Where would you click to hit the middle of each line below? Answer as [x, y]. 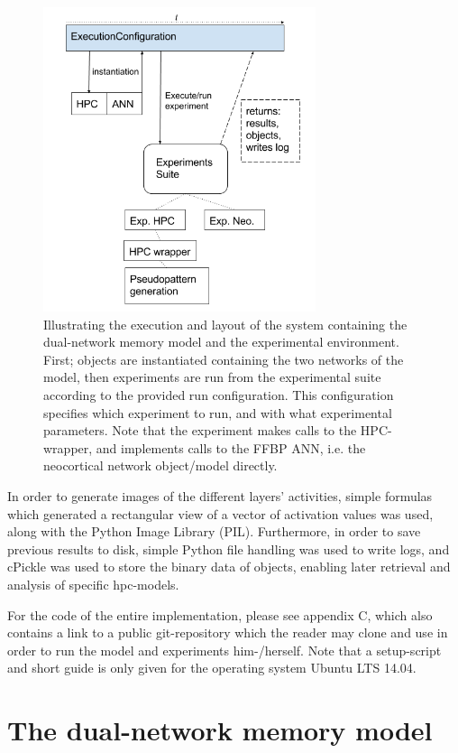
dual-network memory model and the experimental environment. [221, 342]
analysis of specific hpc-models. [93, 584]
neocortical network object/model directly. [160, 465]
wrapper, [68, 447]
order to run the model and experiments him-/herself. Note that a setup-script [224, 650]
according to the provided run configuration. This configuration [219, 395]
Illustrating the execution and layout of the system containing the [225, 324]
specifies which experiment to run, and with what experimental [218, 412]
